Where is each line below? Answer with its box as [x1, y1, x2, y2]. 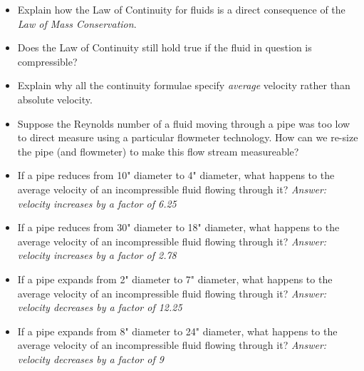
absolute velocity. [17, 91, 93, 106]
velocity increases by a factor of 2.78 [17, 248, 177, 263]
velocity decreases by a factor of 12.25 [17, 300, 182, 315]
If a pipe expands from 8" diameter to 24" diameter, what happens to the [17, 323, 338, 338]
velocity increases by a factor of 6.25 [17, 195, 177, 210]
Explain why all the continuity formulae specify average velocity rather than [17, 78, 350, 93]
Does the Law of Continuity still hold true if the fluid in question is [17, 40, 312, 55]
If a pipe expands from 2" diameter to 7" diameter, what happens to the [17, 271, 333, 286]
